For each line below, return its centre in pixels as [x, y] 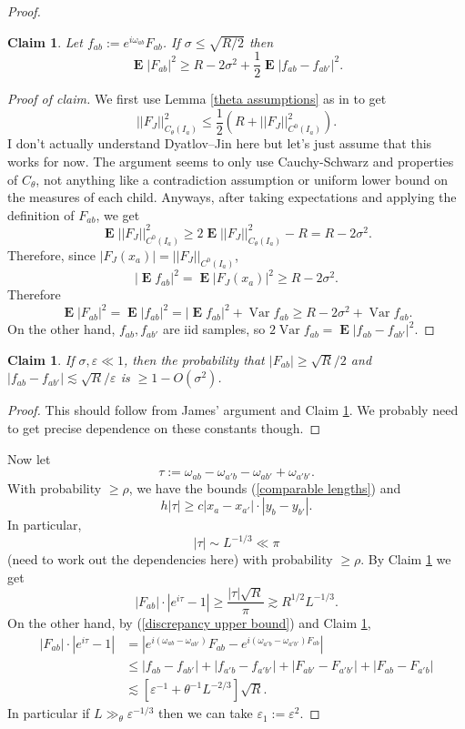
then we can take [206, 713]
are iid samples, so [214, 329]
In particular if [49, 713]
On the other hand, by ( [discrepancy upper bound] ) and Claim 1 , [189, 623]
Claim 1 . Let [45, 41]
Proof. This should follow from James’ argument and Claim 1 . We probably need [233, 410]
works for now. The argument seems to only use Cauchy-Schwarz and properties [231, 162]
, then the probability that [194, 359]
